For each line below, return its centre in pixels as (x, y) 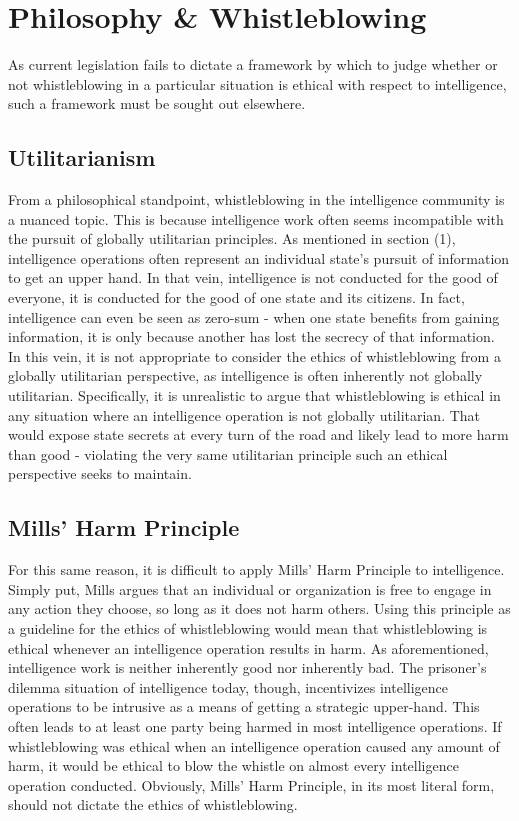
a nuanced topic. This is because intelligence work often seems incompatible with (256, 218)
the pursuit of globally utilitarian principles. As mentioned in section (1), (232, 238)
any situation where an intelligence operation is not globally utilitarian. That (244, 414)
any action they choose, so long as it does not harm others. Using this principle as (259, 608)
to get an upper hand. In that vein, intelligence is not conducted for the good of (253, 277)
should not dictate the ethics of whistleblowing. (153, 804)
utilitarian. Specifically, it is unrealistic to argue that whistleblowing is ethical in (254, 395)
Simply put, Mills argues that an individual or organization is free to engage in (250, 588)
